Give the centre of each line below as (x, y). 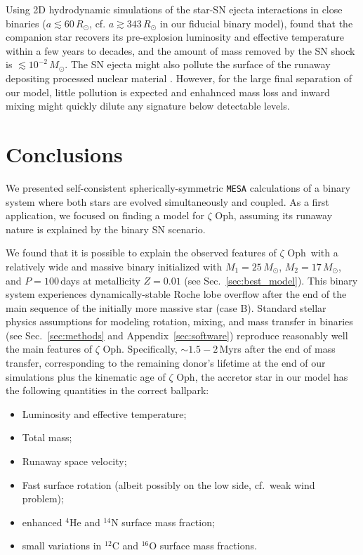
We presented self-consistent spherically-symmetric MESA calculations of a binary (178, 187)
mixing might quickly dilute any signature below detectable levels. (148, 106)
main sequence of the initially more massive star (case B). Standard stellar (166, 307)
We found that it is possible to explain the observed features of (141, 253)
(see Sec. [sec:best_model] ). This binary (271, 280)
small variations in (62, 546)
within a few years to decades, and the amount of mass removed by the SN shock (180, 50)
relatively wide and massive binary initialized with (114, 266)
